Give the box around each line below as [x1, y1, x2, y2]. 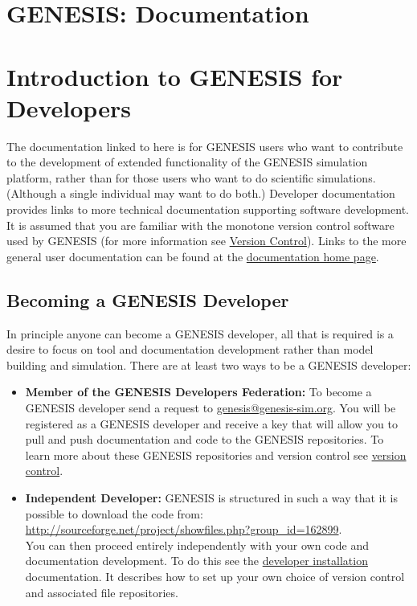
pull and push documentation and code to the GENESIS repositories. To [25, 431, 384, 448]
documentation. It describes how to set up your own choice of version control [25, 567, 405, 584]
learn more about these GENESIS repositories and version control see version [25, 446, 407, 463]
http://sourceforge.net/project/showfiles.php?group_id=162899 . [25, 521, 342, 538]
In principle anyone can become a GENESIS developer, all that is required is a [6, 325, 394, 342]
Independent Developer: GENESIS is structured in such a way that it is [25, 489, 398, 506]
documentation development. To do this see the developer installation [25, 552, 368, 569]
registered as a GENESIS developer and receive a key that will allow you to [25, 415, 398, 432]
